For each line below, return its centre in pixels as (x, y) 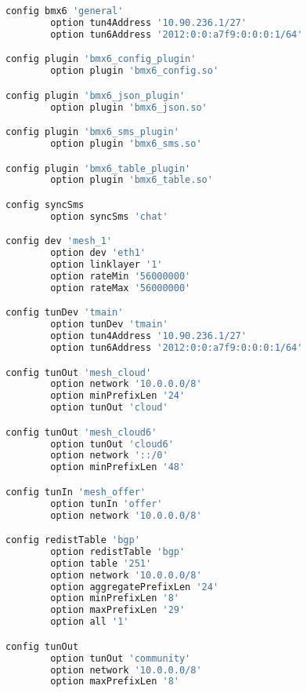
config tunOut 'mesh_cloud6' (81, 432)
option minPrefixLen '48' (118, 467)
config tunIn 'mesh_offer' (76, 492)
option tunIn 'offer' (107, 503)
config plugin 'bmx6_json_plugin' (96, 95)
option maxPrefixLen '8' (115, 682)
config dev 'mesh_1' (59, 241)
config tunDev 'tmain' (65, 313)
